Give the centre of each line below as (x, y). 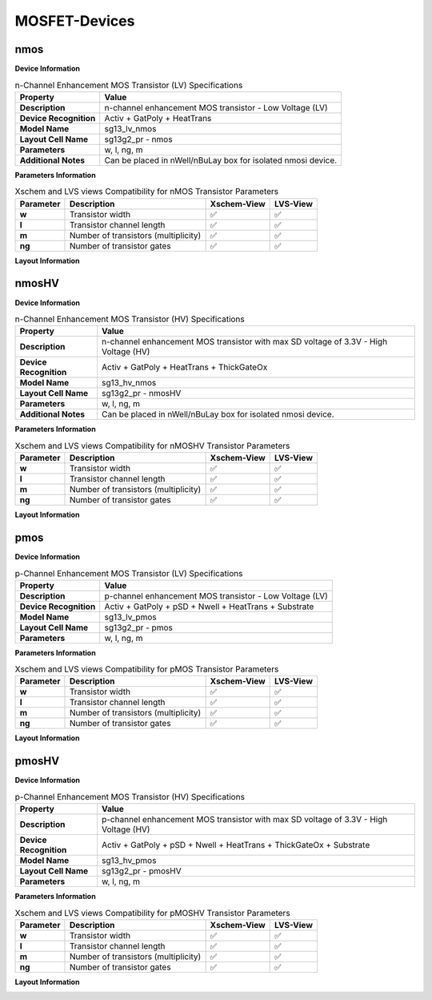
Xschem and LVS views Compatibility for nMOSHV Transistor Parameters (152, 446)
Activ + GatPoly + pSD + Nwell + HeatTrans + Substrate (209, 607)
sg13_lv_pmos (130, 617)
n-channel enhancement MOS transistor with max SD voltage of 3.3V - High (244, 342)
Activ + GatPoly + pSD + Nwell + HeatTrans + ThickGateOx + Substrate (236, 845)
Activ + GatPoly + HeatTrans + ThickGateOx (184, 367)
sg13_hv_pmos (129, 861)
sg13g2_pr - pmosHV (141, 871)
